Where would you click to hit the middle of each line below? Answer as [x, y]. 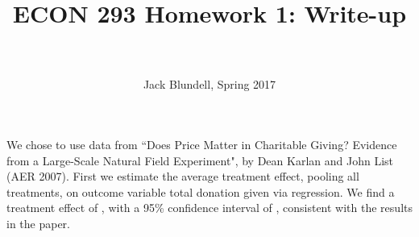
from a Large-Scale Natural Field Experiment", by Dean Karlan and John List [200, 160]
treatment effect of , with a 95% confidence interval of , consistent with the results [209, 208]
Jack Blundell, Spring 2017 [209, 83]
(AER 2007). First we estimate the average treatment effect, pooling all [183, 176]
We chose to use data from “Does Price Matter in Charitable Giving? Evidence [202, 145]
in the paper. [39, 224]
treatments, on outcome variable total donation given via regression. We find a [201, 191]
